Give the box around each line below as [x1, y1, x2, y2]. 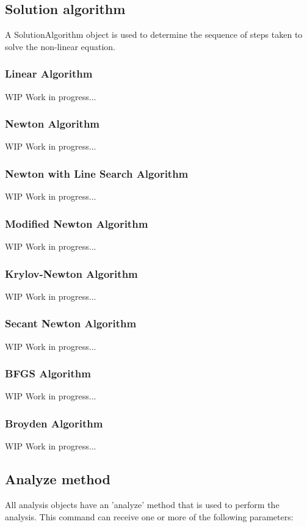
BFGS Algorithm [5, 366, 91, 381]
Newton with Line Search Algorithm [5, 165, 189, 181]
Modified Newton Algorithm [5, 216, 148, 231]
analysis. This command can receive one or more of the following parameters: [5, 510, 294, 523]
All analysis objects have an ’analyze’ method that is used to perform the [5, 498, 280, 511]
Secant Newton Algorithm [5, 316, 137, 331]
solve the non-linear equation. [5, 40, 115, 53]
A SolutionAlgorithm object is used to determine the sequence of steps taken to [5, 28, 303, 41]
